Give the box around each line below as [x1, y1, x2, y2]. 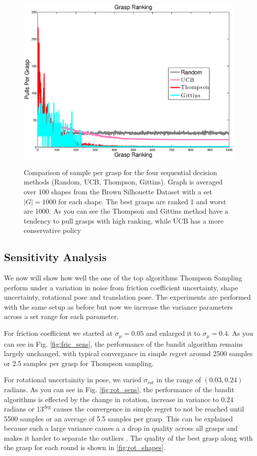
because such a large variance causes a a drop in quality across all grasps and [4, 423, 238, 433]
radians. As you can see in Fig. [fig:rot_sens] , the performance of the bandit [4, 384, 234, 394]
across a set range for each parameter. [4, 311, 119, 321]
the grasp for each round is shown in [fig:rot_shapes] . [4, 442, 166, 453]
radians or [4, 404, 35, 414]
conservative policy [24, 225, 81, 235]
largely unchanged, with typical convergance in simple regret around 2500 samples [4, 348, 253, 359]
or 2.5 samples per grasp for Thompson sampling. [4, 358, 154, 368]
